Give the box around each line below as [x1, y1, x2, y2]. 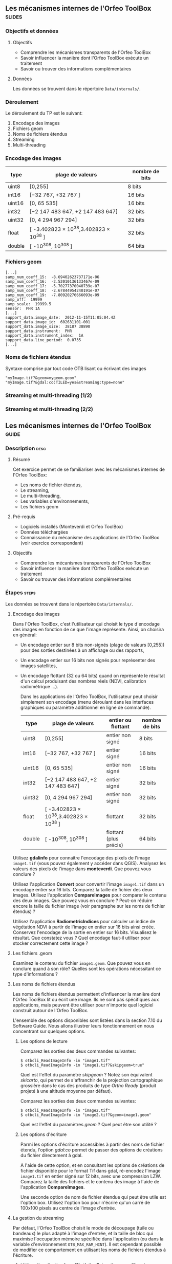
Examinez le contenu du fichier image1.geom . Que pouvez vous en [12, 960, 151, 966]
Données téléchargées [20, 529, 68, 535]
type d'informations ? [12, 971, 58, 977]
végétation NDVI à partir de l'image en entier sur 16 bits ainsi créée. [12, 924, 155, 930]
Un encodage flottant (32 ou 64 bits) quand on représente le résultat [20, 672, 165, 679]
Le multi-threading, [20, 493, 61, 499]
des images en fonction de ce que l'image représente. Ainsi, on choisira [12, 626, 164, 632]
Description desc [5, 445, 46, 452]
